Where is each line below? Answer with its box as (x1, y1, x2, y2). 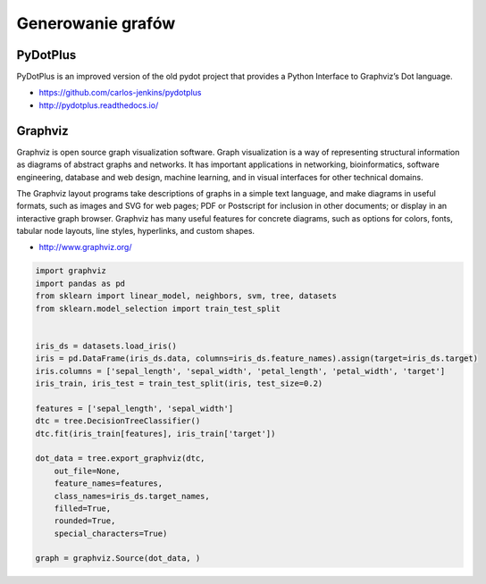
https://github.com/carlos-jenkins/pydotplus (38, 88, 202, 98)
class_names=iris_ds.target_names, (54, 491, 210, 501)
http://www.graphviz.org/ (38, 242, 132, 253)
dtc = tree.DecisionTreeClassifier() (35, 416, 201, 426)
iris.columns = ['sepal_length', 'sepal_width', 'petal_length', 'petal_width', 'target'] (35, 366, 446, 376)
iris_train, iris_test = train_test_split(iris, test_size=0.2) (35, 378, 323, 388)
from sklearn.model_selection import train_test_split (35, 304, 281, 313)
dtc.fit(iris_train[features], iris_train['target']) (35, 429, 276, 438)
